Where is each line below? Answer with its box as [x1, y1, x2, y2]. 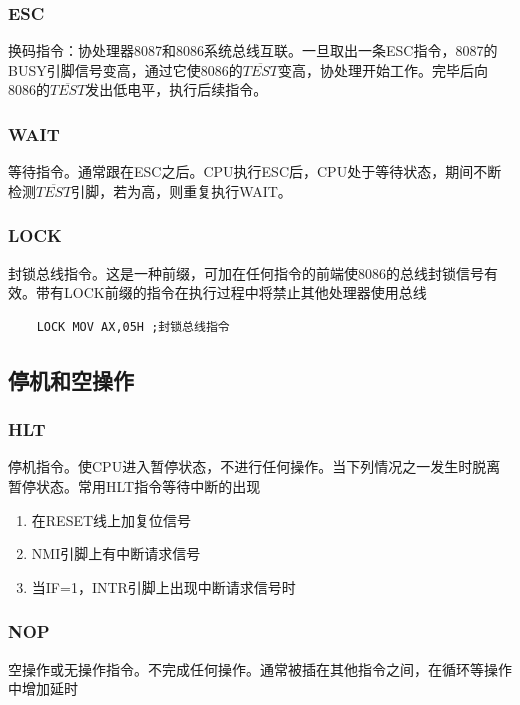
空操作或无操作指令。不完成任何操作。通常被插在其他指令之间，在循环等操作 [8, 658, 512, 679]
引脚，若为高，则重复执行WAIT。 [71, 180, 292, 201]
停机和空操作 [8, 364, 134, 395]
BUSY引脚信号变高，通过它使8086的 [8, 59, 243, 80]
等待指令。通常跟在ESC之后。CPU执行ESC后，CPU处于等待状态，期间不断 [8, 161, 502, 182]
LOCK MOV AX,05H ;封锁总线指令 [36, 319, 230, 334]
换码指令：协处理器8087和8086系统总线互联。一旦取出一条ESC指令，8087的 [8, 40, 498, 61]
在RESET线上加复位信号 [31, 509, 192, 530]
